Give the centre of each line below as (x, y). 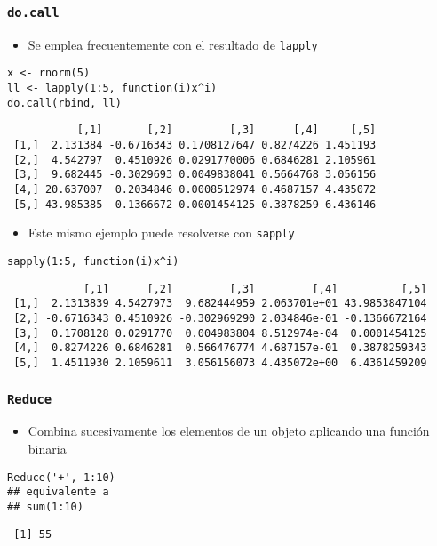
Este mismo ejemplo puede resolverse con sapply (161, 233)
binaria (47, 448)
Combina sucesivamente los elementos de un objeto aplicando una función (229, 431)
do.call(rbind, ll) (64, 103)
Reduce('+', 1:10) (61, 477)
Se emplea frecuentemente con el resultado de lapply (173, 44)
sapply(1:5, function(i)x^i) (93, 261)
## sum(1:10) (45, 506)
